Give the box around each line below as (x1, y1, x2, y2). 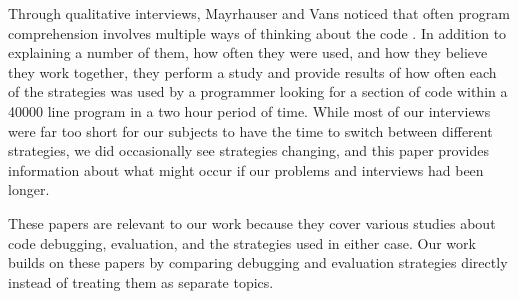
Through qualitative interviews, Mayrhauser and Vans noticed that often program (8, 3, 510, 23)
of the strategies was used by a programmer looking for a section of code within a (8, 81, 508, 102)
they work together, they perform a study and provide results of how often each (8, 61, 497, 82)
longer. (8, 179, 50, 200)
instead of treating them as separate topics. (8, 271, 274, 292)
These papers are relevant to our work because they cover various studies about (8, 212, 496, 233)
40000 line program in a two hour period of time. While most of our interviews (8, 100, 491, 121)
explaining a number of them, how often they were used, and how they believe (8, 42, 488, 63)
